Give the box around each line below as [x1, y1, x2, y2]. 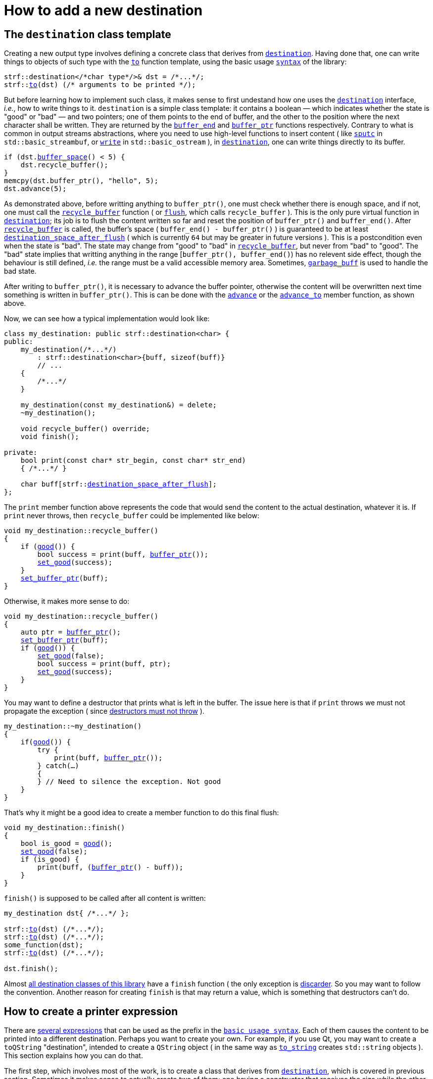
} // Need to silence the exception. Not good [37, 778, 221, 786]
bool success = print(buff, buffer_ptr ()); [37, 550, 209, 559]
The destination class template [4, 28, 171, 41]
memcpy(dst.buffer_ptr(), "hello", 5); [4, 177, 158, 185]
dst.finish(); [4, 965, 58, 973]
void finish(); [20, 433, 79, 441]
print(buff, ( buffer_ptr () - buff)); [37, 863, 184, 872]
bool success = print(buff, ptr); [37, 660, 171, 668]
